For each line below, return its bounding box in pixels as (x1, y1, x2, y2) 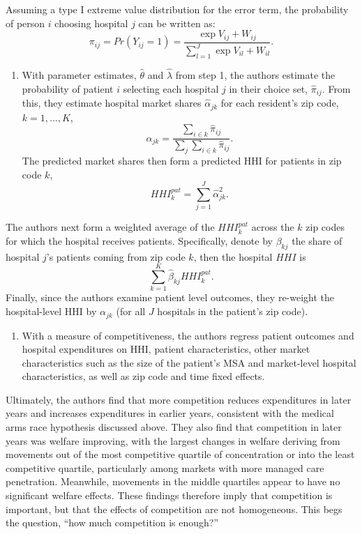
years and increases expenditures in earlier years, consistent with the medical (6, 406, 334, 420)
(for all (116, 304, 146, 319)
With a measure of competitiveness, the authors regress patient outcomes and (22, 328, 354, 342)
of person (6, 15, 45, 30)
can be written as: (138, 15, 216, 30)
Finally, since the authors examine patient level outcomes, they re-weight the (6, 290, 335, 305)
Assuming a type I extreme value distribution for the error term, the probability (6, 2, 349, 16)
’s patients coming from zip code (46, 249, 186, 264)
